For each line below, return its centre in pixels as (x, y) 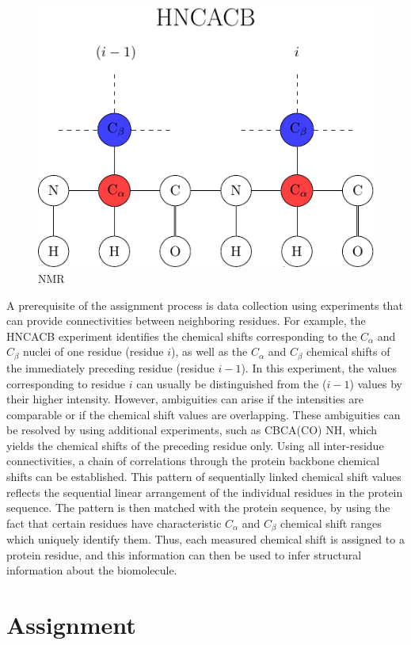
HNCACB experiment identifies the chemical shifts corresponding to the (182, 336)
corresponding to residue (66, 383)
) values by (376, 383)
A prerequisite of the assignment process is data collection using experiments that (205, 305)
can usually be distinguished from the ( (232, 383)
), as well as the (209, 351)
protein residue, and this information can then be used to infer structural (184, 554)
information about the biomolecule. (92, 570)
